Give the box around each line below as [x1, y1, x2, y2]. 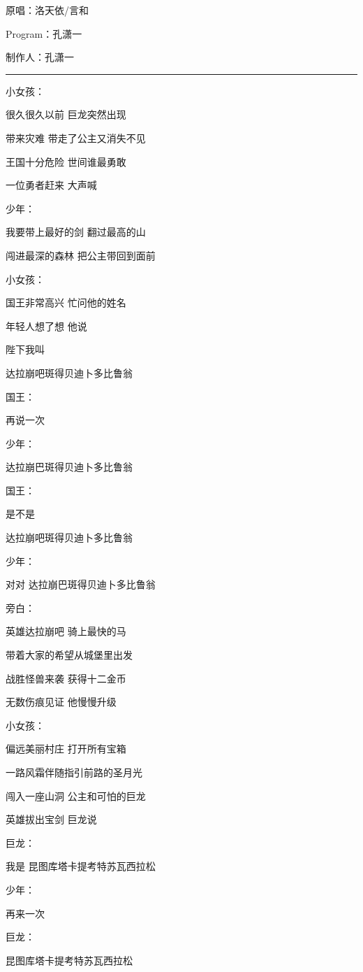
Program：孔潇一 [6, 26, 82, 41]
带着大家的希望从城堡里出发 [6, 648, 133, 662]
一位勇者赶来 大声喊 [6, 178, 97, 192]
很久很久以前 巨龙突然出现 [6, 107, 126, 122]
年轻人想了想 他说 [6, 318, 87, 333]
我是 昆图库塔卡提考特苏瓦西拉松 [6, 859, 156, 873]
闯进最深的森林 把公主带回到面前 [6, 248, 156, 262]
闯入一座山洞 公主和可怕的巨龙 [6, 788, 146, 803]
